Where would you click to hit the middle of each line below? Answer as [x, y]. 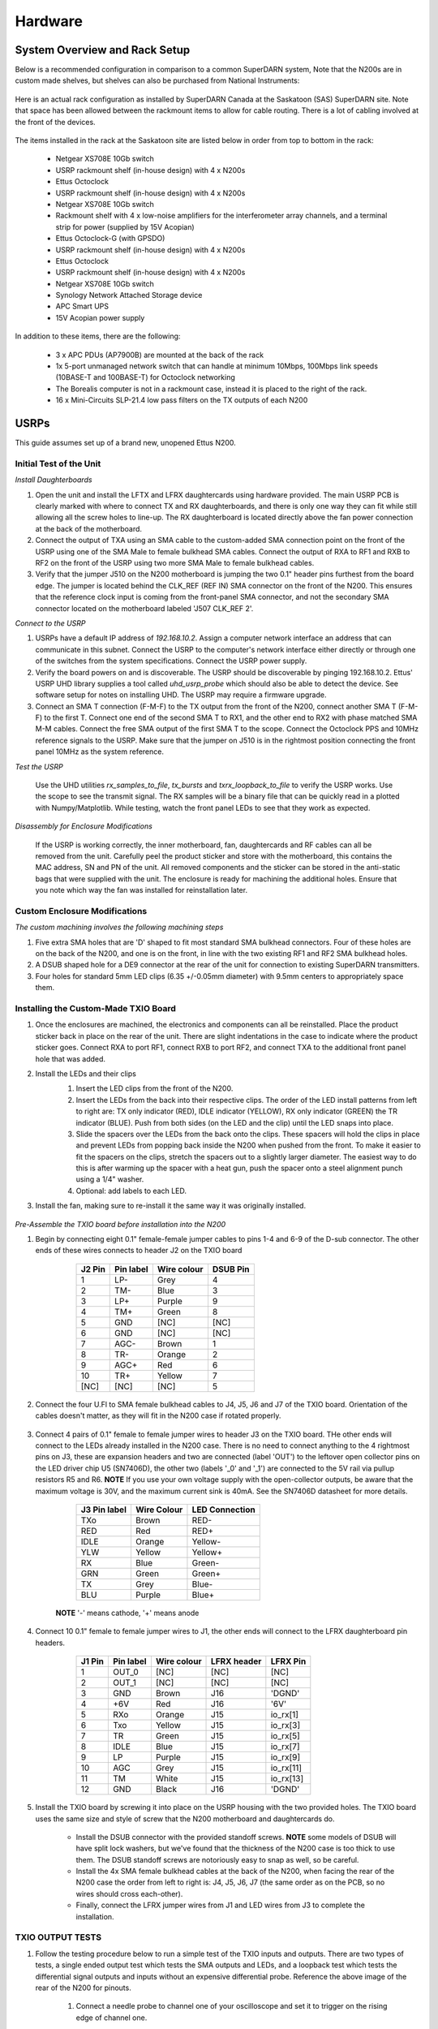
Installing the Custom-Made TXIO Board [95, 1009]
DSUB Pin [231, 1269]
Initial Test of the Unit [58, 463]
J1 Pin [92, 1661]
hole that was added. [70, 1058]
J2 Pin [93, 1269]
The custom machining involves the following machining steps [119, 927]
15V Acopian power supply [100, 317]
